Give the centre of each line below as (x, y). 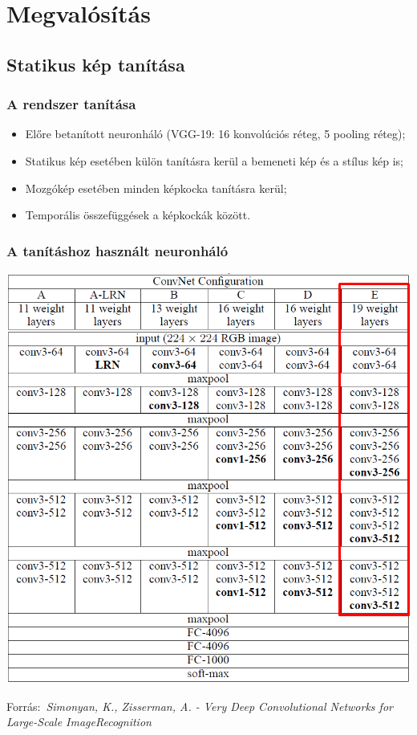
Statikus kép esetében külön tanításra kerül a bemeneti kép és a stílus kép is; (214, 160)
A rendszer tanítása (71, 104)
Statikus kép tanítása (96, 64)
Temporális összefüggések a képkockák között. (138, 215)
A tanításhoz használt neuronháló (117, 250)
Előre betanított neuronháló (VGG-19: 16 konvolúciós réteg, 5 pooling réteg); (215, 134)
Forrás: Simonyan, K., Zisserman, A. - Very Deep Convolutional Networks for (200, 706)
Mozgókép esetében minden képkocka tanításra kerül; (156, 188)
